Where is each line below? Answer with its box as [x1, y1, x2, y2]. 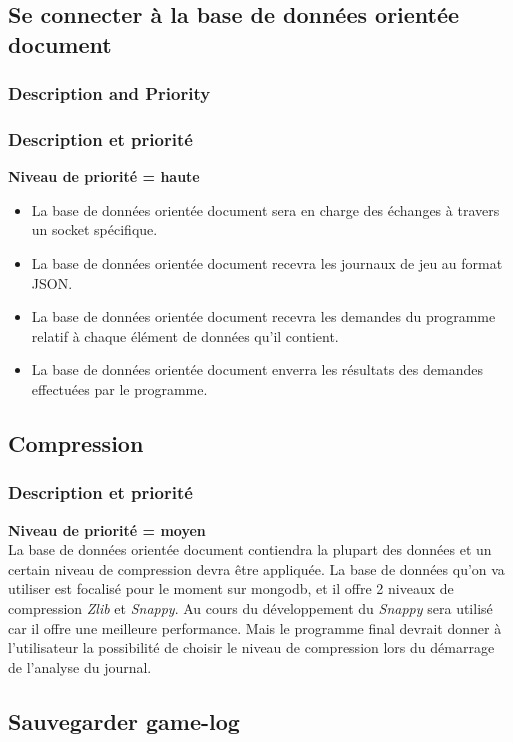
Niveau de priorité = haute [8, 166, 200, 187]
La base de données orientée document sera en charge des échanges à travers [31, 199, 500, 220]
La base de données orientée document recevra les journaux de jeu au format [31, 253, 503, 274]
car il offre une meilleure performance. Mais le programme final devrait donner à [8, 617, 502, 638]
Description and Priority [8, 81, 211, 106]
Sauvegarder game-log [8, 705, 240, 736]
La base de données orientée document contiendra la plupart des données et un [8, 539, 492, 560]
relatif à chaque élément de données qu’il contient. [31, 325, 339, 346]
